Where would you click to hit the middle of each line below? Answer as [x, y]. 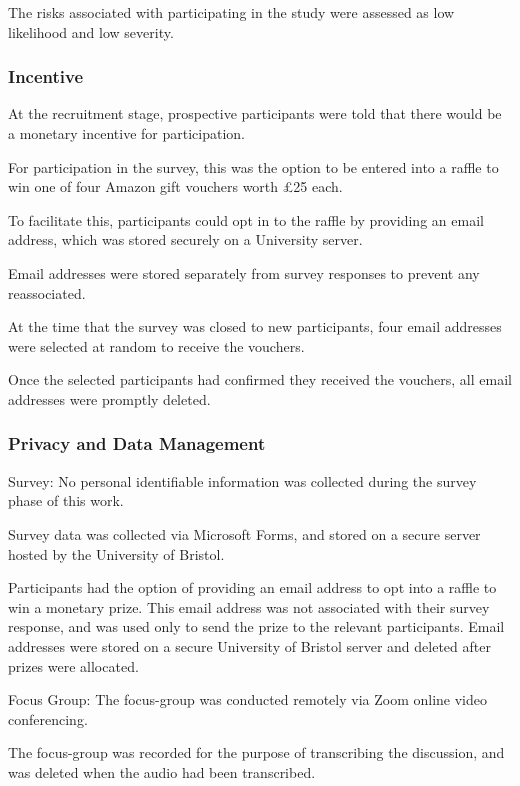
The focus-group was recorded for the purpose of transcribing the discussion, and [256, 752]
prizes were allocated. [73, 665]
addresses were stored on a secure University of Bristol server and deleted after [249, 645]
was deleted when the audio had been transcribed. [162, 771]
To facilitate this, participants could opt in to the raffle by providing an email [246, 219]
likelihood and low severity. [91, 31]
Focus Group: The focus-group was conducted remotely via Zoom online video [247, 699]
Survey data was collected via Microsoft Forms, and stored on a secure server [244, 533]
